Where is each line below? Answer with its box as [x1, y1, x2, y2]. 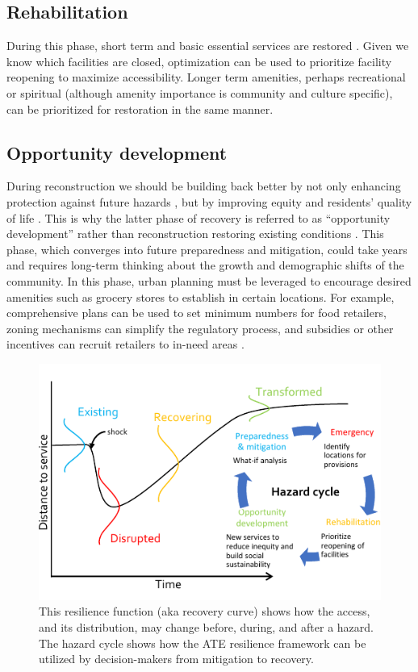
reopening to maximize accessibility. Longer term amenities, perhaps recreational [6, 69, 406, 86]
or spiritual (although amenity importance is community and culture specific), [6, 84, 393, 101]
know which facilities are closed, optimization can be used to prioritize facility [6, 52, 392, 69]
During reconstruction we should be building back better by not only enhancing [6, 177, 401, 194]
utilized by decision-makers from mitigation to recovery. [39, 650, 314, 667]
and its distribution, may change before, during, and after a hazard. [39, 618, 374, 635]
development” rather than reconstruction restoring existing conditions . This [6, 225, 384, 242]
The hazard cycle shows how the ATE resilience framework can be [39, 634, 366, 651]
